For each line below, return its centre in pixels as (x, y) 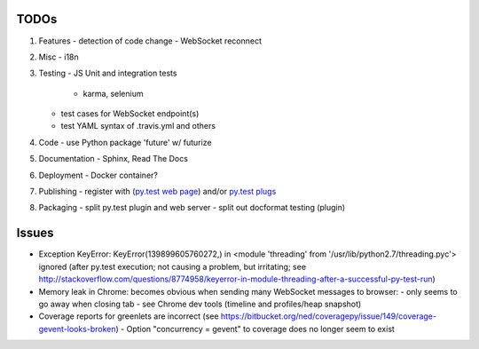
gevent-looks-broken (77, 329)
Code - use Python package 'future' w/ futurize (125, 142)
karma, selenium (113, 93)
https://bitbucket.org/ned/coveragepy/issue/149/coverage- (328, 316)
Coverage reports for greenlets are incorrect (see (129, 316)
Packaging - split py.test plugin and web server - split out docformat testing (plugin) (192, 208)
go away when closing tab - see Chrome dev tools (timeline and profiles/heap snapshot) (200, 304)
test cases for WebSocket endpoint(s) (130, 114)
